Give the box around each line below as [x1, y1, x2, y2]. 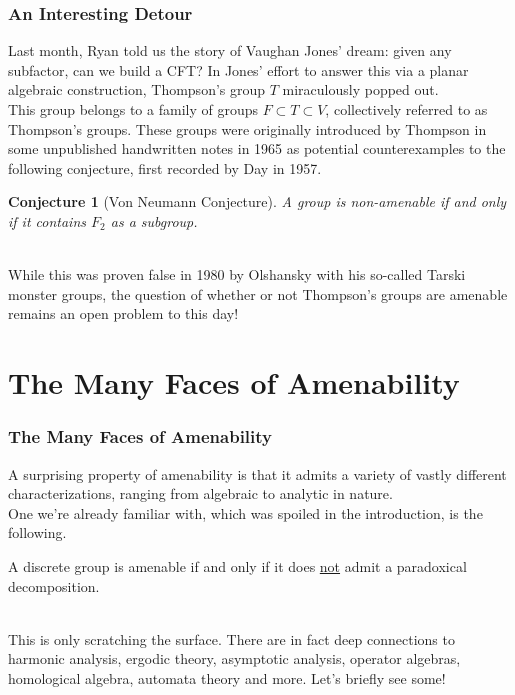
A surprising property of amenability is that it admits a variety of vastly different [8, 463, 507, 484]
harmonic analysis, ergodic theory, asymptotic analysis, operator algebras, [8, 648, 461, 669]
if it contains [8, 210, 87, 231]
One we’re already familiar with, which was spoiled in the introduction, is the [8, 502, 483, 523]
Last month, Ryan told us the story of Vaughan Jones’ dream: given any [8, 40, 452, 61]
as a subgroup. [110, 210, 198, 231]
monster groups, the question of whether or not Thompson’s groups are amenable [8, 283, 508, 304]
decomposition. [8, 575, 100, 596]
